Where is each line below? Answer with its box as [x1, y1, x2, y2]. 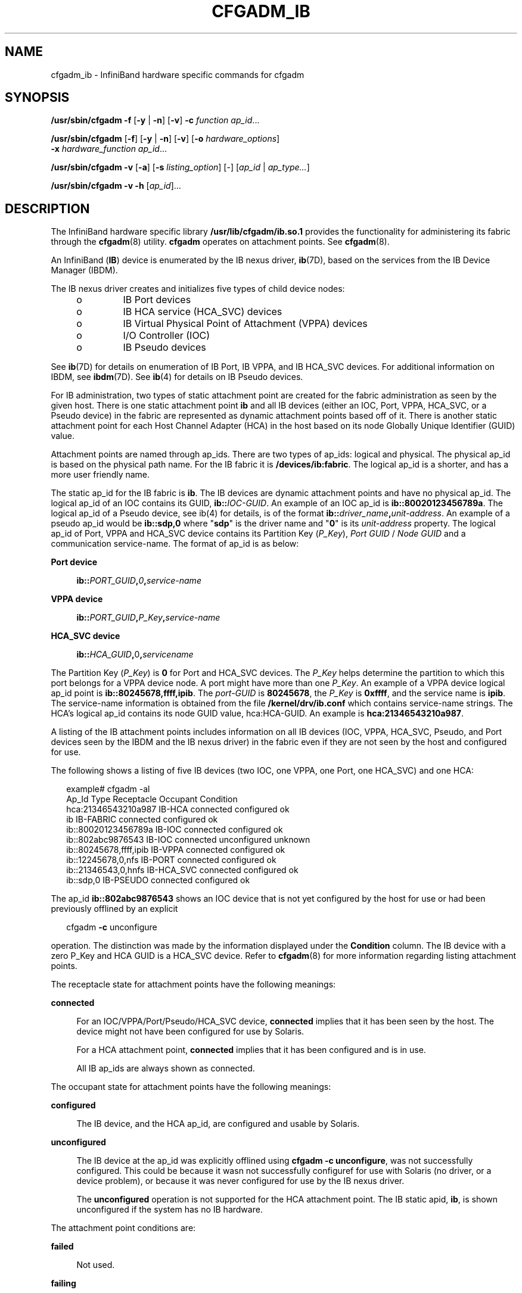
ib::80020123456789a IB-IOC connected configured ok [66, 824, 283, 835]
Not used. [76, 1260, 115, 1270]
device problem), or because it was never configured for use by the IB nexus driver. [76, 1176, 405, 1186]
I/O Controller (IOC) [123, 329, 210, 342]
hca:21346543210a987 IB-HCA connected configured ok [66, 804, 290, 815]
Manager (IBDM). [51, 265, 118, 276]
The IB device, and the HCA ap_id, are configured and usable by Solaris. [76, 1118, 360, 1129]
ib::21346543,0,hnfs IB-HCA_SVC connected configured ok [66, 865, 299, 875]
